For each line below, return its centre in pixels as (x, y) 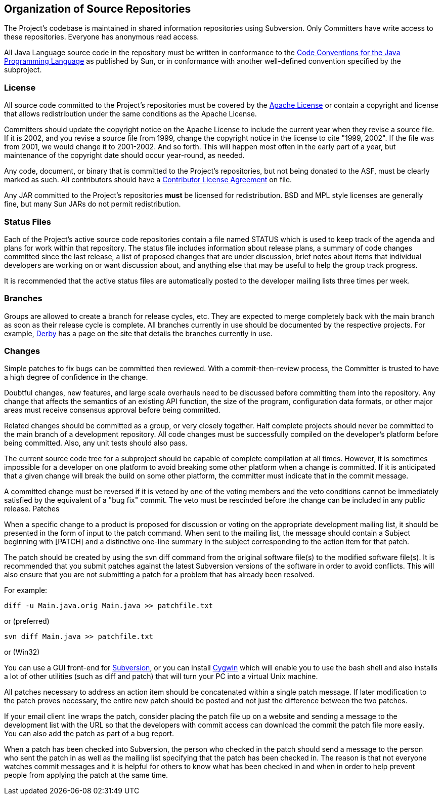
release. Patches (32, 509)
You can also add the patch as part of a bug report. (89, 734)
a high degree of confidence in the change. (76, 377)
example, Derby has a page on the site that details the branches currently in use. (138, 333)
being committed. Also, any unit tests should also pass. (96, 443)
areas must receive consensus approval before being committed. (112, 410)
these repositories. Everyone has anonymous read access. (102, 37)
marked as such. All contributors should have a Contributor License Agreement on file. (148, 180)
